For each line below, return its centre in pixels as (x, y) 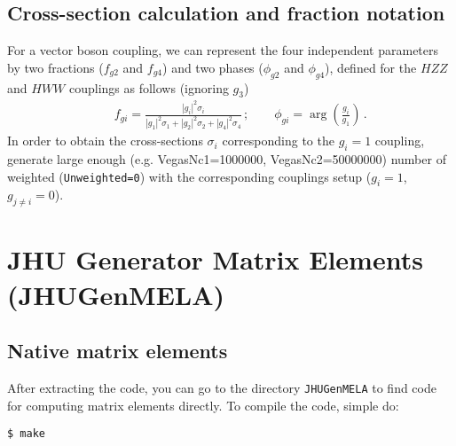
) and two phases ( (213, 67)
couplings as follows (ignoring (149, 87)
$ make (26, 434)
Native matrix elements (118, 351)
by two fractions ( (55, 67)
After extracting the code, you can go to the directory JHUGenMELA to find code (222, 387)
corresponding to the (278, 141)
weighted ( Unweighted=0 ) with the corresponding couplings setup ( (189, 176)
